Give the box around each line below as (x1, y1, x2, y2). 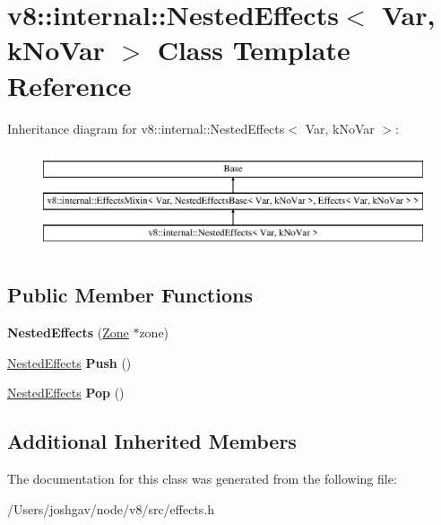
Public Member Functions (7, 281, 253, 309)
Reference (7, 66, 132, 103)
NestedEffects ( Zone (7, 323, 129, 342)
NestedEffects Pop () (7, 383, 125, 402)
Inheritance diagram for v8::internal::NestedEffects (7, 118, 285, 137)
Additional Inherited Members (7, 427, 297, 455)
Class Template (157, 31, 350, 68)
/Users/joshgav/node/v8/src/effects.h (7, 499, 215, 518)
